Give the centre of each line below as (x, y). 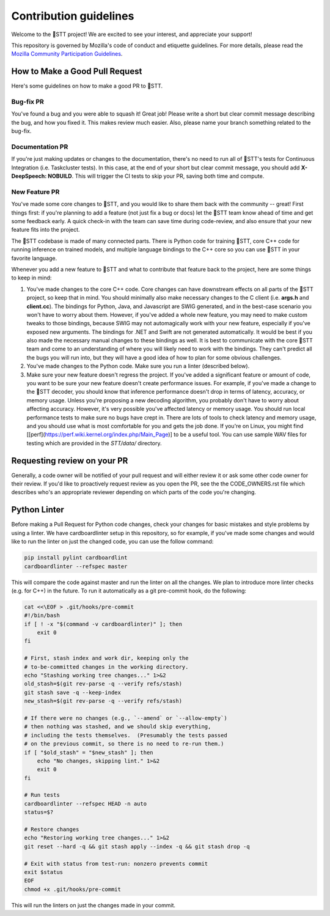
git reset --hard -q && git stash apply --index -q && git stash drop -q (137, 846)
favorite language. (34, 258)
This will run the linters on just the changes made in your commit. (93, 905)
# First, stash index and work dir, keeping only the (106, 658)
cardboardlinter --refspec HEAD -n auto (85, 803)
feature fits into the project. (46, 230)
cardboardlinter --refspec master (76, 566)
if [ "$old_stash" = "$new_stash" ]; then (89, 752)
